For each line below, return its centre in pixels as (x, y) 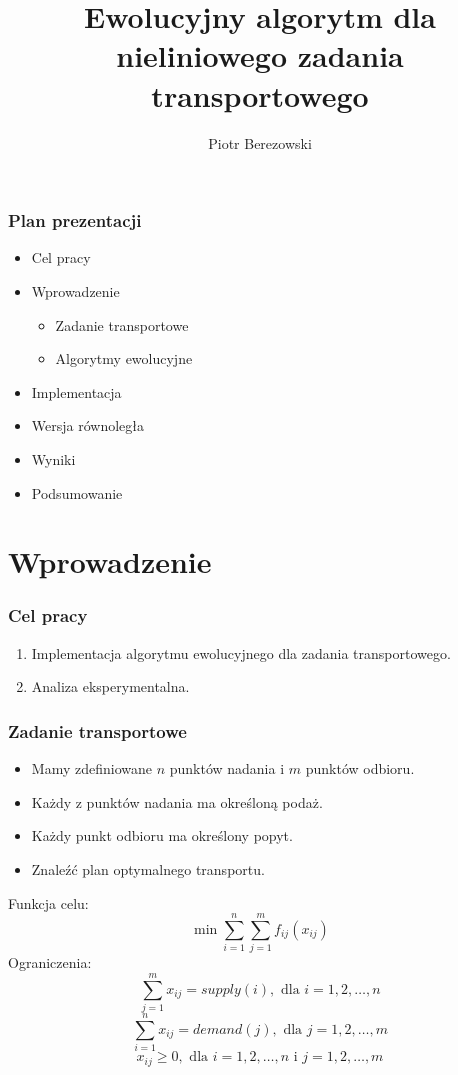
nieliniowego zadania (260, 55)
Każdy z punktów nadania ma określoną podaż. (177, 801)
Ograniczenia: (50, 962)
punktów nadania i (227, 768)
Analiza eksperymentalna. (110, 686)
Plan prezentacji (75, 220)
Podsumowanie (77, 492)
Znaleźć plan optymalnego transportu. (148, 868)
